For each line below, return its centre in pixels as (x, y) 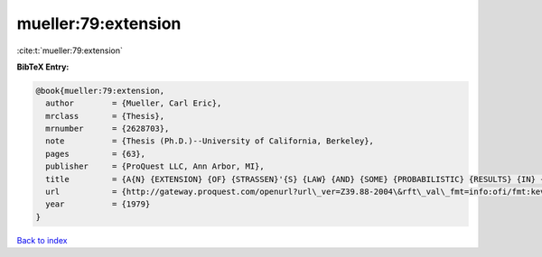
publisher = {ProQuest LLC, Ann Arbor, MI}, (155, 166)
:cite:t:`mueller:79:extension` (70, 50)
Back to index (42, 240)
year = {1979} (98, 204)
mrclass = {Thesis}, (105, 116)
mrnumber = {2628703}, (107, 129)
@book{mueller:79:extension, (100, 91)
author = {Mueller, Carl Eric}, (134, 103)
